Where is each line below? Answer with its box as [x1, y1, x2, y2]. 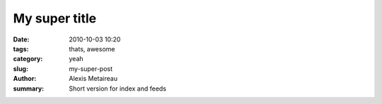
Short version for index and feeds [69, 84, 166, 93]
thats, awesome [69, 44, 115, 53]
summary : [13, 84, 45, 93]
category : [13, 55, 43, 63]
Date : [13, 35, 30, 44]
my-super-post [69, 64, 113, 73]
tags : [13, 44, 29, 53]
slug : [13, 64, 28, 73]
